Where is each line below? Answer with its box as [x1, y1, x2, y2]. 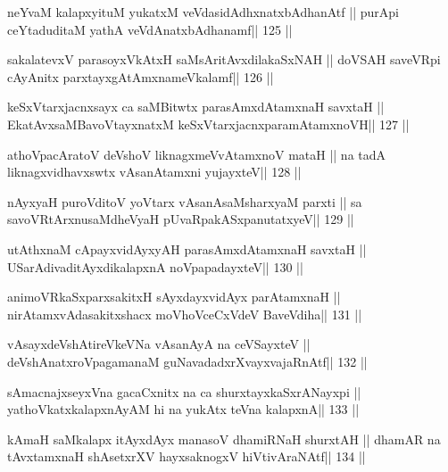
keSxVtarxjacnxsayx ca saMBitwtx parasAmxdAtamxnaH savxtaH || [7, 97, 385, 116]
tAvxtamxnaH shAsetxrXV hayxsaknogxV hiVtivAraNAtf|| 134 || [7, 447, 366, 466]
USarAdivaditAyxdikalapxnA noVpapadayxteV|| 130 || [7, 257, 303, 276]
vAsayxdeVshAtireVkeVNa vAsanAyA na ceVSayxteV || [7, 335, 311, 353]
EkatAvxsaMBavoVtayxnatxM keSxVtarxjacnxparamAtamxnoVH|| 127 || [7, 114, 410, 133]
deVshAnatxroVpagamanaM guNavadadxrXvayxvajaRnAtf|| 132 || [7, 352, 368, 370]
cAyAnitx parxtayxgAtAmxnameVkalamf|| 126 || [7, 67, 274, 86]
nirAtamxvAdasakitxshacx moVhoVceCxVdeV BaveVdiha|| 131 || [7, 304, 362, 323]
